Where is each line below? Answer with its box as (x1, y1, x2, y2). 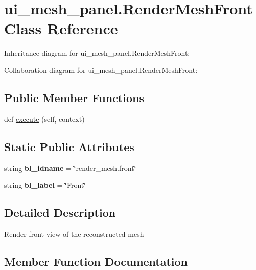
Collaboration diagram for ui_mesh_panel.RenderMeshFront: (4, 64, 198, 75)
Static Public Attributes (4, 138, 134, 154)
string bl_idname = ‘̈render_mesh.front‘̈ (4, 162, 136, 173)
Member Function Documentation (4, 253, 188, 269)
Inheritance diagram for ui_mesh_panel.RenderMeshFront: (4, 47, 190, 58)
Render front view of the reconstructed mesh (4, 228, 144, 239)
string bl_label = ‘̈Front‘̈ (4, 180, 86, 190)
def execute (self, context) (4, 113, 85, 124)
